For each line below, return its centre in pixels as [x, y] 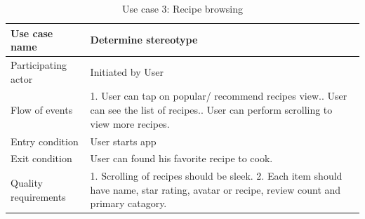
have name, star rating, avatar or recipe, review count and [215, 189]
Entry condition [45, 141]
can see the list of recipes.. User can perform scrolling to [211, 110]
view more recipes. [130, 123]
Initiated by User [127, 71]
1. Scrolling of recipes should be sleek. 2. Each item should [216, 176]
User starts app [123, 141]
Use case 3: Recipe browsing [182, 8]
